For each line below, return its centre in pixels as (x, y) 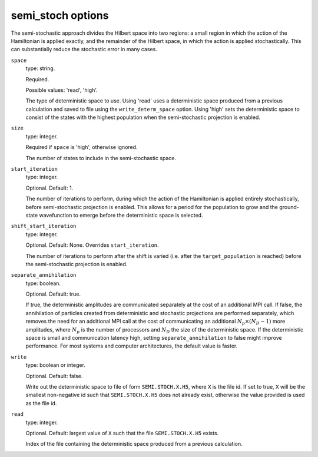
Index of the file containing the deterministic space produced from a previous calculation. (134, 444)
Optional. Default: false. (54, 376)
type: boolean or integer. (55, 365)
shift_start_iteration (44, 226)
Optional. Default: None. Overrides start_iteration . (92, 245)
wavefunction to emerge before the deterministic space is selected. (121, 215)
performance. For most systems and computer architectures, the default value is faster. (132, 346)
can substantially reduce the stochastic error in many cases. (84, 49)
